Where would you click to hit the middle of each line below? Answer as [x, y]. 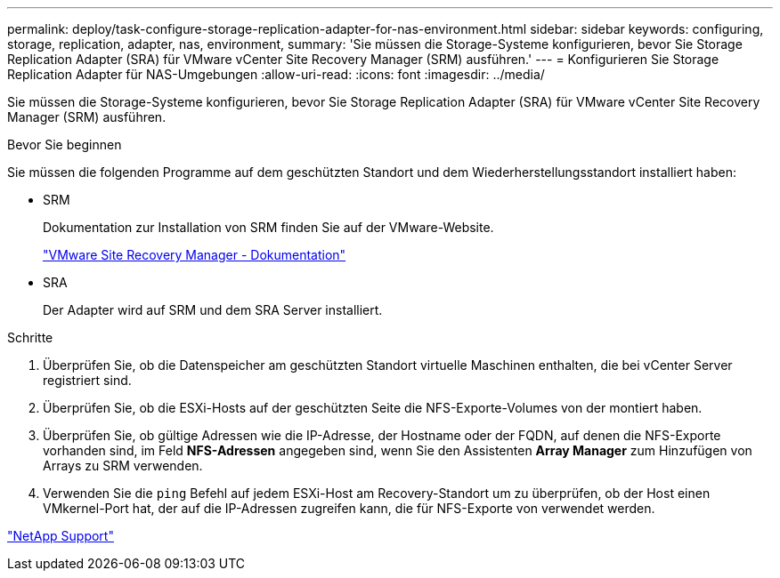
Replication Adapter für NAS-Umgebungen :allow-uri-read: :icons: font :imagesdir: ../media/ [276, 74]
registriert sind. [87, 380]
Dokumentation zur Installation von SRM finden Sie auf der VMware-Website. [268, 227]
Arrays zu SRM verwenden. [123, 466]
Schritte [30, 337]
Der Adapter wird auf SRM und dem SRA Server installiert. [213, 310]
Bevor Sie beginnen [65, 144]
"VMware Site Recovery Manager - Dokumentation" [195, 255]
